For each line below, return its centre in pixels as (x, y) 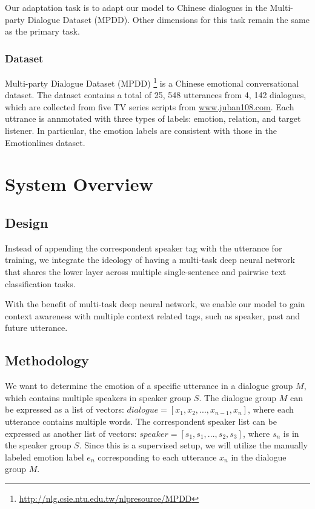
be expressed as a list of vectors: (65, 409)
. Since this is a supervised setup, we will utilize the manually (193, 445)
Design (27, 222)
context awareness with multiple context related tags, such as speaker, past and (153, 315)
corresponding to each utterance (157, 457)
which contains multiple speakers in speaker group (98, 397)
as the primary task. (42, 31)
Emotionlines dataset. (45, 142)
